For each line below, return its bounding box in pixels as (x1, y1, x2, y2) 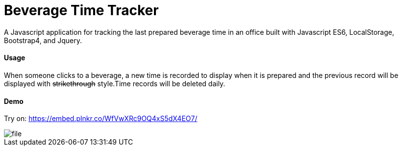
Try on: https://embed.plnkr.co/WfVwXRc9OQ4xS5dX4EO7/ (4, 114, 198, 123)
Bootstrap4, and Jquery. (4, 36, 82, 45)
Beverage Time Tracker (4, 2, 159, 19)
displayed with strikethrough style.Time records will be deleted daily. (4, 79, 226, 88)
